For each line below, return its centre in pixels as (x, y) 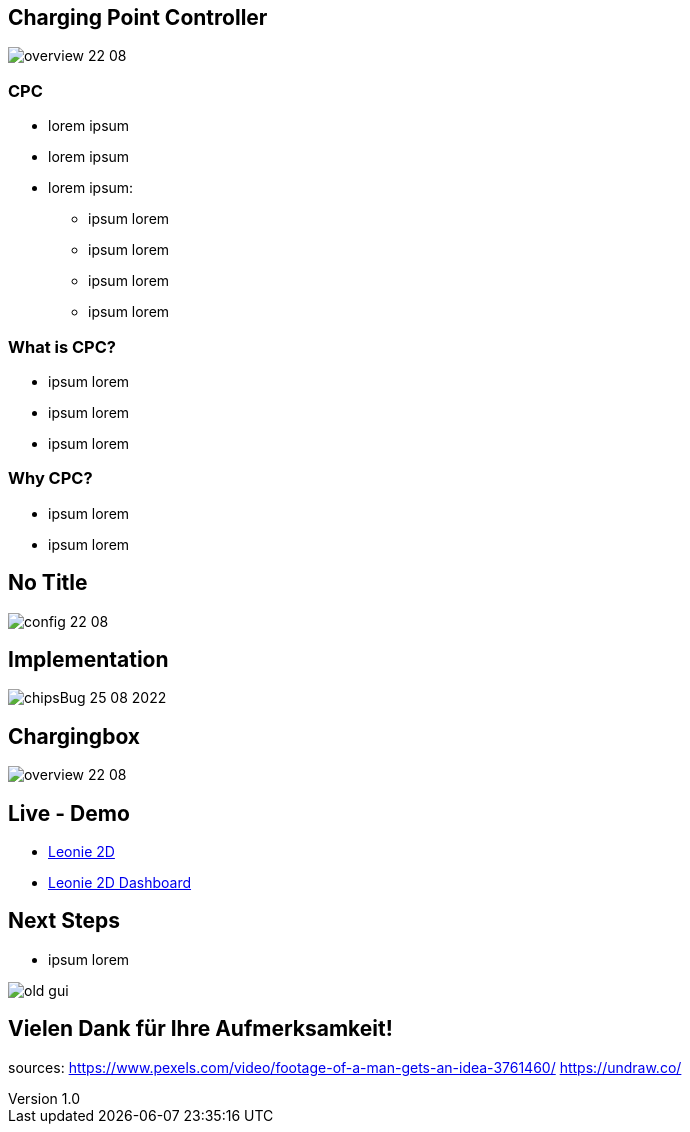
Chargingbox (74, 736)
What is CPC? (62, 346)
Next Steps (64, 921)
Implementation (88, 659)
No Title (48, 583)
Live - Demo (69, 813)
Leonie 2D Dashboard (120, 883)
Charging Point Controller (138, 17)
